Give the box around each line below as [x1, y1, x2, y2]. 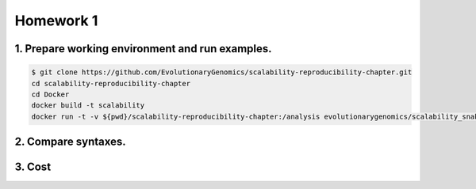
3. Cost [14, 161, 52, 174]
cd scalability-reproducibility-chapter [31, 79, 190, 88]
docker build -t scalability [31, 101, 145, 110]
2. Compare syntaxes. [14, 135, 126, 149]
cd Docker [31, 89, 70, 99]
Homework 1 [14, 12, 98, 29]
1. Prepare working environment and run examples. [14, 42, 273, 55]
